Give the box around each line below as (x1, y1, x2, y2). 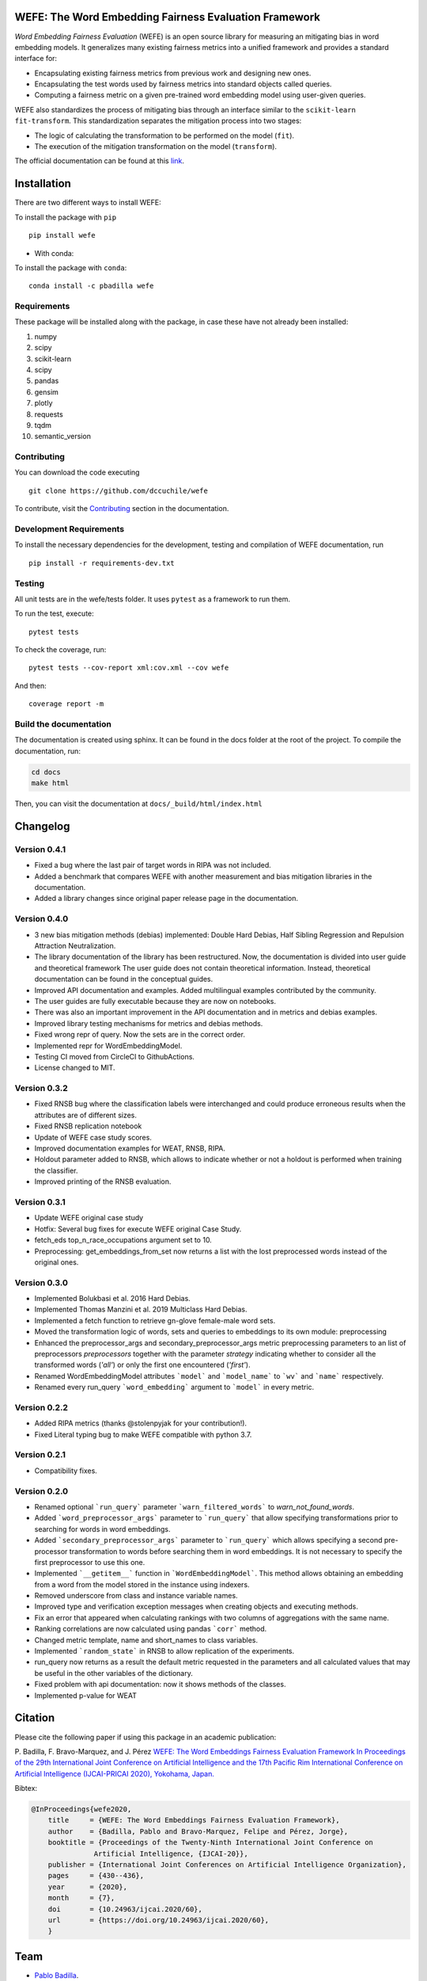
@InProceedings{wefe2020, (31, 1805, 132, 1814)
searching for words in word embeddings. (34, 1524, 171, 1533)
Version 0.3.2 (14, 1082, 68, 1094)
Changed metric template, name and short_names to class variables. (34, 1635, 259, 1644)
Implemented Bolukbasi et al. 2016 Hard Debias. (34, 1294, 191, 1303)
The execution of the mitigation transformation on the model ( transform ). (34, 142, 277, 151)
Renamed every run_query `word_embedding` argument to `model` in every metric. (34, 1383, 315, 1392)
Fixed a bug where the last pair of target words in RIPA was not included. (34, 861, 272, 870)
